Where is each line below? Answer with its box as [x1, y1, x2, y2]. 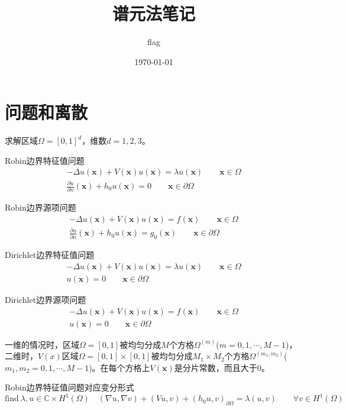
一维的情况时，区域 [5, 338, 79, 350]
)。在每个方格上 [89, 361, 150, 373]
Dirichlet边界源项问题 [5, 293, 86, 305]
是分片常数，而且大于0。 [174, 361, 270, 373]
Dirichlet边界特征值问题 [5, 248, 95, 261]
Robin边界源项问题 [5, 201, 76, 214]
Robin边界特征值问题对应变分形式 [5, 381, 134, 393]
